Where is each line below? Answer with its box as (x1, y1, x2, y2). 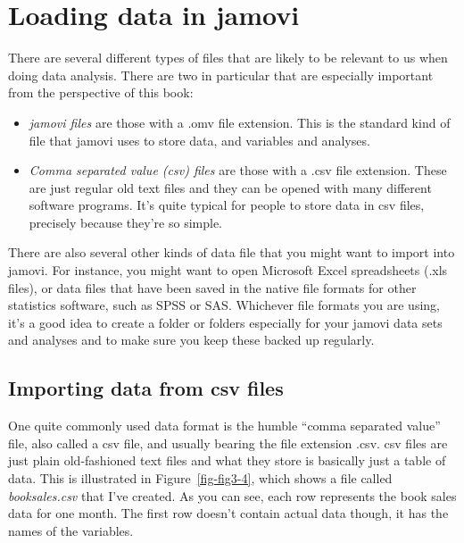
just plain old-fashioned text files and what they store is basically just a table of (8, 451, 446, 470)
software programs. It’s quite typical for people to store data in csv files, (29, 196, 425, 214)
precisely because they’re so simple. (29, 213, 222, 231)
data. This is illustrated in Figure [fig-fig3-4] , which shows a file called (8, 469, 393, 488)
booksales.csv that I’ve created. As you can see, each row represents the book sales (8, 486, 457, 505)
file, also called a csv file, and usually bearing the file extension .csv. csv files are (8, 433, 448, 452)
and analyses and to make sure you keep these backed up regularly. (8, 330, 375, 349)
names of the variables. (8, 521, 134, 539)
